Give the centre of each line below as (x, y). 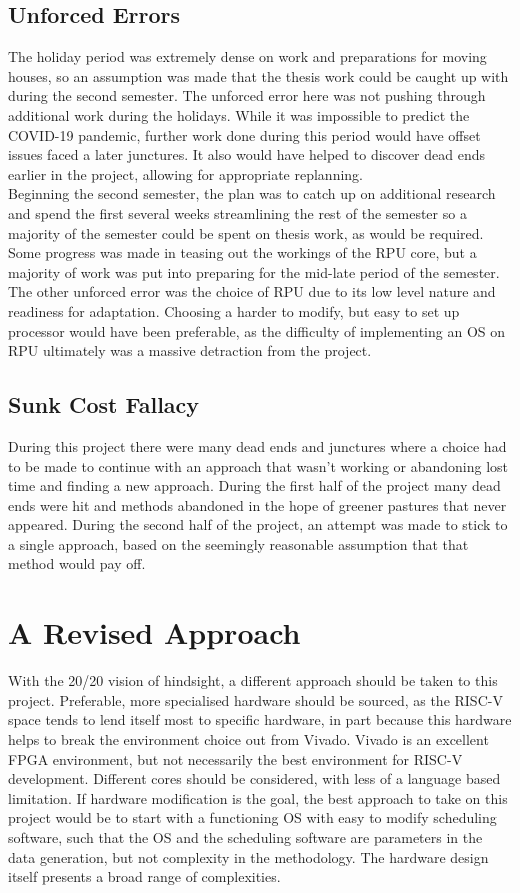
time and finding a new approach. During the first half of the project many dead (254, 485)
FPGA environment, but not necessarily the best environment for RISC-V (235, 758)
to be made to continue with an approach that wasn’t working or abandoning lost (258, 465)
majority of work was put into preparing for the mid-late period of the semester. (254, 271)
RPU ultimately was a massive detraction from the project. (190, 350)
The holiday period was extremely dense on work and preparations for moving (247, 56)
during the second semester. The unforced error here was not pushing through (247, 95)
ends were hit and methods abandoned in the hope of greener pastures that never (257, 504)
